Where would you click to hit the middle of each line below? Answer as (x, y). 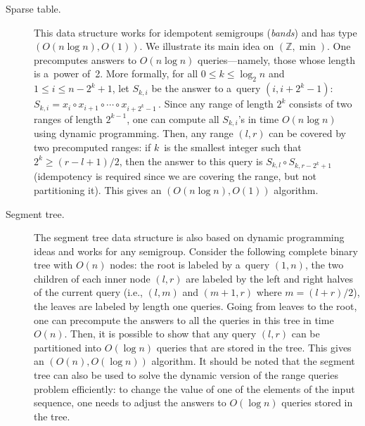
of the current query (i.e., (88, 292)
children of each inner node (92, 278)
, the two (324, 265)
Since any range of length (219, 104)
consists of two (321, 104)
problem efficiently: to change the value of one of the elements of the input (194, 388)
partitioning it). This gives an (98, 189)
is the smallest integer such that (233, 147)
